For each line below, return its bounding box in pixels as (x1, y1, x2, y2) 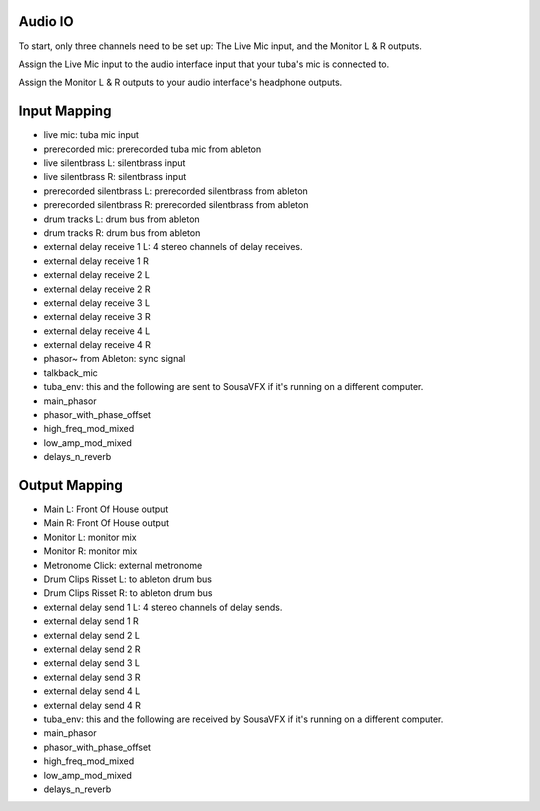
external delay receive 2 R (43, 283, 151, 295)
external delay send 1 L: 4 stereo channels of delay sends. (43, 601, 283, 613)
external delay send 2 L (43, 629, 140, 641)
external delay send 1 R (43, 615, 139, 627)
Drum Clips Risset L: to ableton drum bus (43, 573, 212, 585)
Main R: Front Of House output (43, 517, 170, 529)
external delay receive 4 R (43, 339, 152, 351)
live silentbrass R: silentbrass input (43, 171, 187, 183)
